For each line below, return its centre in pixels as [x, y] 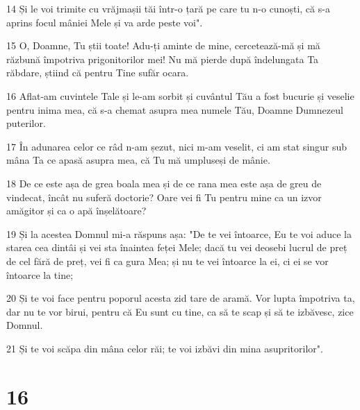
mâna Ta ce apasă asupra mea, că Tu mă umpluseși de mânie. [138, 160]
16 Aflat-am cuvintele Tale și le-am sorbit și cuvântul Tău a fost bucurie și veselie [180, 95]
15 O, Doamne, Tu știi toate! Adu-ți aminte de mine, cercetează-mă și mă [163, 45]
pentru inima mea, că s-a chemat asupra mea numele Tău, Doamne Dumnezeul [175, 109]
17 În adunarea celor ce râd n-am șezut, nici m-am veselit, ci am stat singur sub [177, 146]
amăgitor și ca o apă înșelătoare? [76, 211]
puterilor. [26, 123]
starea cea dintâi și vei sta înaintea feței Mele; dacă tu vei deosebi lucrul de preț [177, 247]
